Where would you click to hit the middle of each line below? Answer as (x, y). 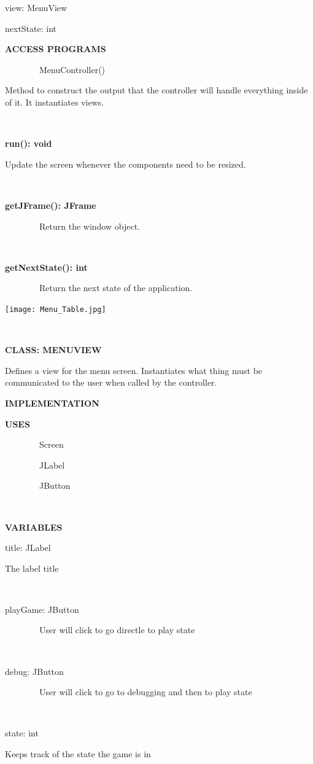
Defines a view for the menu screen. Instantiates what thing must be (134, 370)
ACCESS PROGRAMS (56, 49)
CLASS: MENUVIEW (53, 350)
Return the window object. (89, 226)
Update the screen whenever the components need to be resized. (126, 164)
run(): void (29, 143)
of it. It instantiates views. (55, 102)
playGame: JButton (42, 609)
